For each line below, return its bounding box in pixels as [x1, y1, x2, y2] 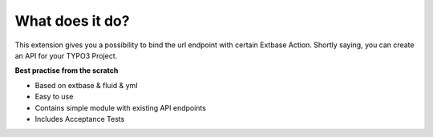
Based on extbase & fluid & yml [34, 80, 138, 90]
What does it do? [14, 12, 130, 30]
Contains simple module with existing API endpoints [34, 103, 206, 112]
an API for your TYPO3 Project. [14, 50, 118, 60]
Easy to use [34, 92, 74, 102]
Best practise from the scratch [14, 66, 119, 75]
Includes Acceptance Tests [34, 114, 125, 123]
